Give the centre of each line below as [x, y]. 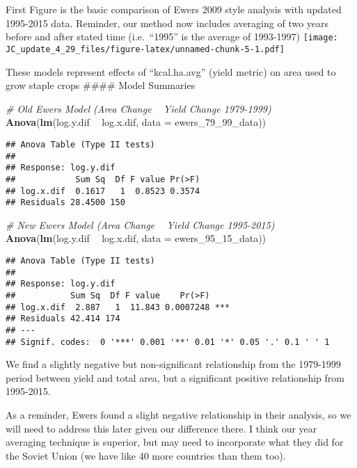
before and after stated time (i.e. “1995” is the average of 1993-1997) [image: [172, 37]
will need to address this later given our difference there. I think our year [161, 428]
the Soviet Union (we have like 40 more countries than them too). [146, 455]
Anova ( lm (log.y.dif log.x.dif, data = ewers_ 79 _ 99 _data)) [136, 122]
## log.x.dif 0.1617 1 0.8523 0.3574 [103, 191]
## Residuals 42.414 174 [63, 319]
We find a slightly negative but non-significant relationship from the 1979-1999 [173, 364]
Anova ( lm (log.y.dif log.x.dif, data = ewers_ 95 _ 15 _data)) [136, 238]
